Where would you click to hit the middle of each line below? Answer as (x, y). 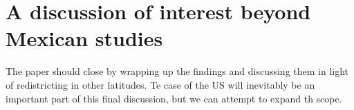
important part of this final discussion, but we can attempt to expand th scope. (174, 98)
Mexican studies (84, 38)
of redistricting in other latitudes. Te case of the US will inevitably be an (160, 84)
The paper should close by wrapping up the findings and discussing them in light (177, 71)
